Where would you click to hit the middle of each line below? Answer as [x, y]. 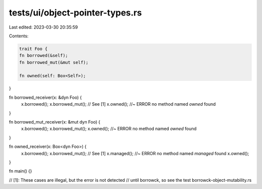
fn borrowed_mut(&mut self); [54, 62]
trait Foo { [33, 49]
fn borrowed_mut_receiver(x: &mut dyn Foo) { [55, 122]
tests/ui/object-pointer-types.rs [75, 13]
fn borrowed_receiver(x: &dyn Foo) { [45, 97]
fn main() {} [21, 171]
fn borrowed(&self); [43, 55]
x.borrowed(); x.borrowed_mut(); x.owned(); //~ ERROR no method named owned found [109, 129]
